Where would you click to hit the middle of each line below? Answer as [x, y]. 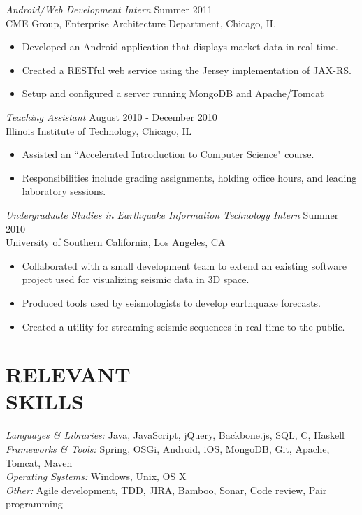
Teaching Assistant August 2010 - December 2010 [111, 116]
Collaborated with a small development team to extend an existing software [184, 265]
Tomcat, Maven [39, 462]
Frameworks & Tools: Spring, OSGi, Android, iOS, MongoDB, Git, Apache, [168, 449]
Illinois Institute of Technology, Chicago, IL [99, 130]
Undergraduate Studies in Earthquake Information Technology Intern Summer [172, 214]
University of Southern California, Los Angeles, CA [116, 242]
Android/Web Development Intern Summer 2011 [109, 9]
